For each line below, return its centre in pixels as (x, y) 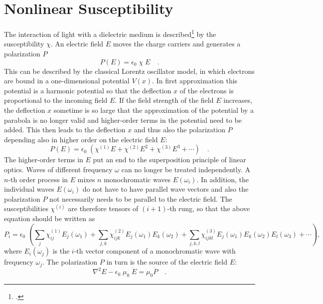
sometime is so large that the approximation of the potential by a (154, 110)
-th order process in (38, 179)
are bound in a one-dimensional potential (67, 81)
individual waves (29, 189)
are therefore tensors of (103, 208)
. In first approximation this (195, 81)
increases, (238, 100)
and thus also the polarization (179, 130)
